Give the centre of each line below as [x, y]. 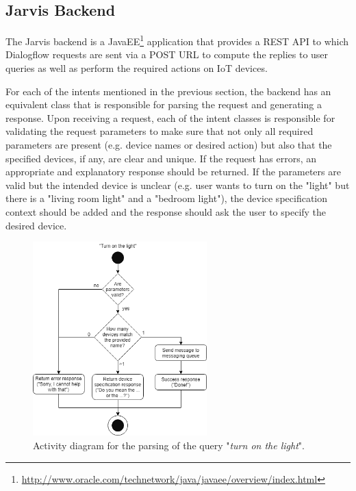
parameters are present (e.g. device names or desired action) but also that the [169, 145]
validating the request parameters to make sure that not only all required [160, 131]
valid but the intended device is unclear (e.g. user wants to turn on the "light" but [178, 185]
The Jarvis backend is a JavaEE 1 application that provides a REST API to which [177, 40]
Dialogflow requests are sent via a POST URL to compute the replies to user [167, 54]
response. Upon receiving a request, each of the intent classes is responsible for [170, 117]
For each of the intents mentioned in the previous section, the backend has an [168, 91]
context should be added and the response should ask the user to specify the [166, 211]
